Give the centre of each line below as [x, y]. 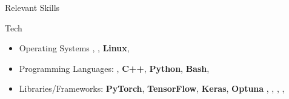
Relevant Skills [32, 7]
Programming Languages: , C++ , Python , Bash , [114, 68]
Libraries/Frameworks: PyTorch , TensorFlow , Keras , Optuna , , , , [152, 88]
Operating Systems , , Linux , [74, 48]
